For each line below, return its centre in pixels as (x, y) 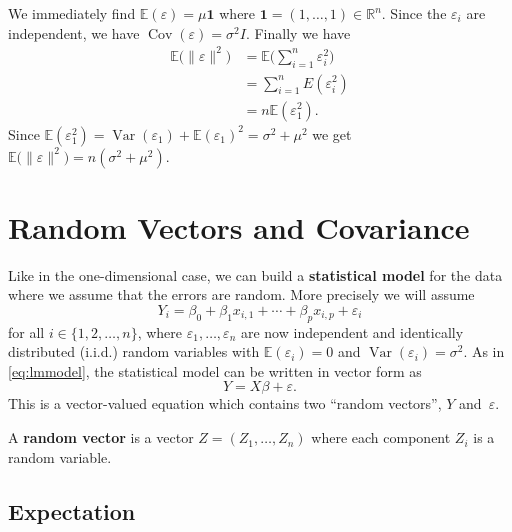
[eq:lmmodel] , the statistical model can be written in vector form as (215, 370)
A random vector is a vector (101, 437)
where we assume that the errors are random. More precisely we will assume (241, 294)
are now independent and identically (352, 331)
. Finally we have (298, 32)
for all (26, 331)
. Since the (414, 13)
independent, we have (74, 32)
